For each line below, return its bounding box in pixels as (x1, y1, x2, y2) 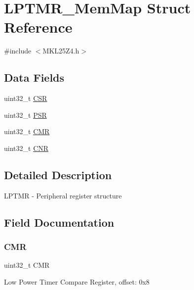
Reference (4, 17, 73, 37)
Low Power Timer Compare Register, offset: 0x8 (4, 276, 150, 287)
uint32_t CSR (4, 93, 47, 103)
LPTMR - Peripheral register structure (4, 190, 122, 200)
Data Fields (4, 70, 65, 85)
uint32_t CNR (4, 143, 49, 153)
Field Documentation (4, 214, 115, 230)
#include (4, 46, 32, 56)
